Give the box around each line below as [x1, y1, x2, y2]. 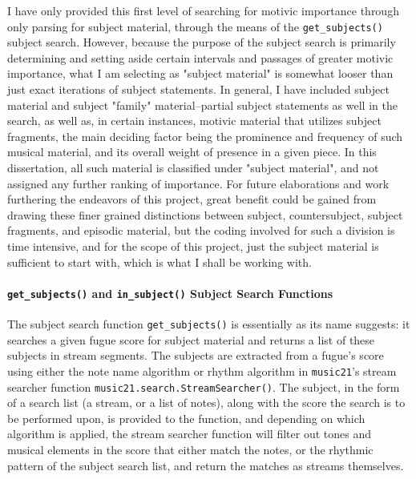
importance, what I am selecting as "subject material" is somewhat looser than [7, 65, 394, 82]
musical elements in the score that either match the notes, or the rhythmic [7, 441, 374, 457]
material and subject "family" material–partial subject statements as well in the [7, 96, 398, 113]
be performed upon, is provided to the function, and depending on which [7, 409, 366, 426]
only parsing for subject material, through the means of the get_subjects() [7, 18, 383, 34]
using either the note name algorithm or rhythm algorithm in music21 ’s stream [7, 362, 397, 379]
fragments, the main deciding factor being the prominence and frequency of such [7, 127, 403, 144]
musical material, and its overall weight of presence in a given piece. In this [7, 143, 377, 160]
